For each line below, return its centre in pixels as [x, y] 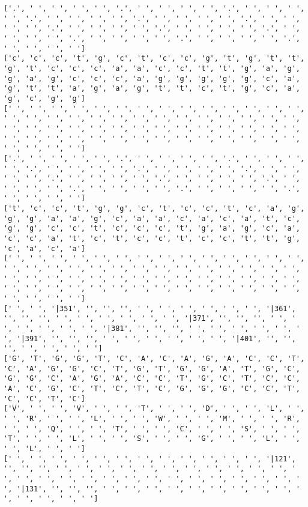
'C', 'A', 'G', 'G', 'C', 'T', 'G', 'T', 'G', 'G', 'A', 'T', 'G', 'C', [152, 369]
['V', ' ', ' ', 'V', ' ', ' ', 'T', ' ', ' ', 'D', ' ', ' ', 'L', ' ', [154, 409]
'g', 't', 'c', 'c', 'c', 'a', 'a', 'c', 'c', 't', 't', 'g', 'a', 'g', [152, 68]
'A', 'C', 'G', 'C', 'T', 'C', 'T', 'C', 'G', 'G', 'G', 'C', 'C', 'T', [152, 388]
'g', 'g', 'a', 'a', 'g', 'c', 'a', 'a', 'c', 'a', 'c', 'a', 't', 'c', [152, 218]
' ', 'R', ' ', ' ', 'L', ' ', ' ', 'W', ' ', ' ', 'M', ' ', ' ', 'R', [152, 418]
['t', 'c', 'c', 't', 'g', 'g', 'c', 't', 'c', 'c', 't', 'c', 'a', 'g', [154, 209]
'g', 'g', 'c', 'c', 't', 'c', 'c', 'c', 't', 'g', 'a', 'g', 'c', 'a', [152, 229]
